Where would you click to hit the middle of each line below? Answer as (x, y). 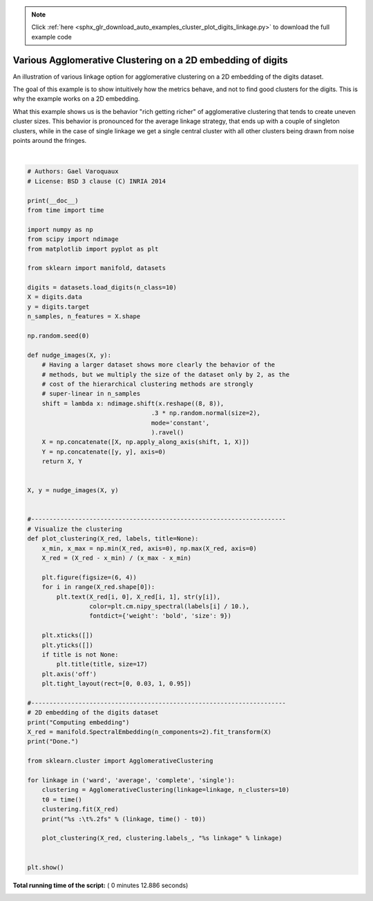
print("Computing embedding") (78, 722)
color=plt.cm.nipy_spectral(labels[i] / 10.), (169, 606)
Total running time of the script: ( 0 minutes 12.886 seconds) (101, 885)
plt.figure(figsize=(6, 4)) (89, 577)
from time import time (66, 210)
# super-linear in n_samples (91, 394)
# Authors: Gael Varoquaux (73, 172)
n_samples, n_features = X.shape (84, 317)
